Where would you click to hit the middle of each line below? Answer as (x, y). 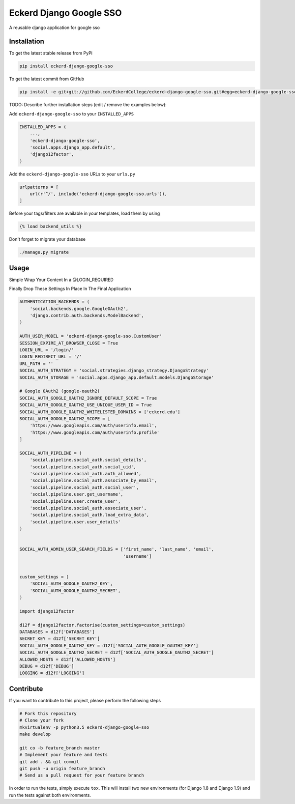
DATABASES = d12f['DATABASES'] (57, 632)
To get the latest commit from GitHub (47, 79)
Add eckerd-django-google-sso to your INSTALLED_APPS (72, 114)
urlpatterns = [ (39, 187)
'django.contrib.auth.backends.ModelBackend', (87, 316)
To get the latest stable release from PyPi (51, 53)
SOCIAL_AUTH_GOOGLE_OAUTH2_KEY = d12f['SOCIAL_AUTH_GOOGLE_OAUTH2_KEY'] (109, 646)
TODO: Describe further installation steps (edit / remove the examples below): (88, 105)
